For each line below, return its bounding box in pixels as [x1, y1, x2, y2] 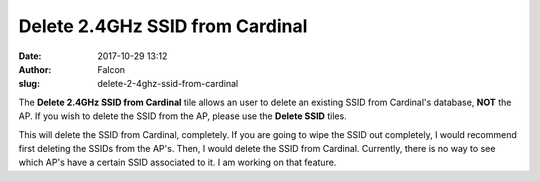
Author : [18, 63, 52, 75]
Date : [18, 50, 42, 62]
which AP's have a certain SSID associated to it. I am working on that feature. [18, 156, 337, 169]
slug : [18, 78, 40, 90]
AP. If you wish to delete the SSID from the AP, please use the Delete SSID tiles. [18, 110, 347, 122]
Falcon [97, 63, 125, 75]
